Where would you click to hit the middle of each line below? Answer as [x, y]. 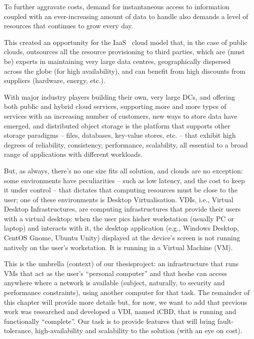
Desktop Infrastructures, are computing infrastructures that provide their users [122, 209]
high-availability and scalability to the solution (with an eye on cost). [138, 330]
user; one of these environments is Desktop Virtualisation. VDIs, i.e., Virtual [119, 199]
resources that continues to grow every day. [69, 26]
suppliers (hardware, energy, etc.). [55, 80]
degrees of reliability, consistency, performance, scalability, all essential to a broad [126, 144]
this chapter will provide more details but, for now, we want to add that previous [126, 302]
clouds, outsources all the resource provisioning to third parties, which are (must [125, 52]
